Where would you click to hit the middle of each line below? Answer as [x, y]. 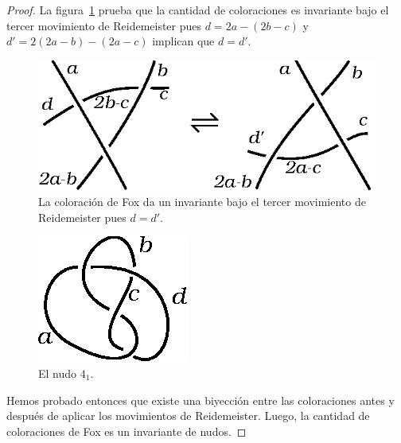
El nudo [58, 373]
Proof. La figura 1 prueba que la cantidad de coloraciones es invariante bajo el [198, 10]
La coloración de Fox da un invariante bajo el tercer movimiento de [202, 202]
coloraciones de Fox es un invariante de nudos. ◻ [127, 431]
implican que [183, 41]
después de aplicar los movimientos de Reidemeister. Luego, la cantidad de [188, 416]
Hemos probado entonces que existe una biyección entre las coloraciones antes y [200, 400]
